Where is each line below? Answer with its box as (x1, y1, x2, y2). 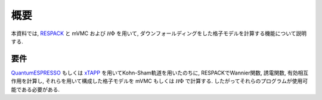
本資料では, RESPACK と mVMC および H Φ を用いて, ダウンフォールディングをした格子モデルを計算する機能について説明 (11, 30, 307, 37)
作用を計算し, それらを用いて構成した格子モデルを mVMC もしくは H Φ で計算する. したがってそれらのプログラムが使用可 (11, 77, 308, 85)
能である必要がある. (11, 86, 60, 93)
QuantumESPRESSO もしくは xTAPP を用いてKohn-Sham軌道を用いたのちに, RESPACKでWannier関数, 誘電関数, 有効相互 (11, 69, 309, 76)
